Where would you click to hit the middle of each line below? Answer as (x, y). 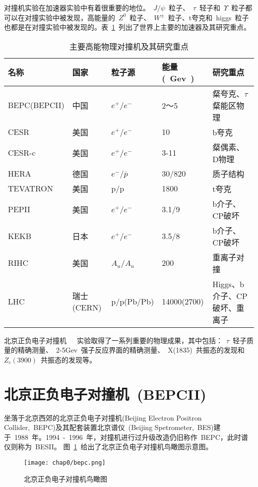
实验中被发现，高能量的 (77, 17)
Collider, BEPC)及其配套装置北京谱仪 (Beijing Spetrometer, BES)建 (112, 427)
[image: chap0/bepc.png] (65, 463)
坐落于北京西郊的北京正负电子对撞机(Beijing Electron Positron (103, 417)
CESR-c (22, 153)
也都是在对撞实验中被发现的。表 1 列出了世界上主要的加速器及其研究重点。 (127, 27)
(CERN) (87, 307)
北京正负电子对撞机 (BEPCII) (105, 394)
